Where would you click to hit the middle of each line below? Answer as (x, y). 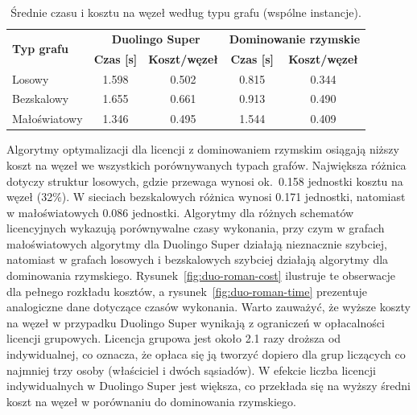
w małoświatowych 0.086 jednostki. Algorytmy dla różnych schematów (180, 212)
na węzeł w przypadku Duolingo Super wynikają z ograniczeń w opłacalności (196, 322)
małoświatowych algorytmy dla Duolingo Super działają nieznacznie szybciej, (197, 243)
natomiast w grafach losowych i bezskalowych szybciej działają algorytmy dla (198, 259)
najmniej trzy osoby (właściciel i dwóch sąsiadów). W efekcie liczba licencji (191, 370)
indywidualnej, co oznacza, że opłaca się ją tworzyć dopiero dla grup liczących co (206, 354)
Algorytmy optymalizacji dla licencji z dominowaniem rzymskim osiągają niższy (203, 149)
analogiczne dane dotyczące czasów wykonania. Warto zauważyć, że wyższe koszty (208, 307)
